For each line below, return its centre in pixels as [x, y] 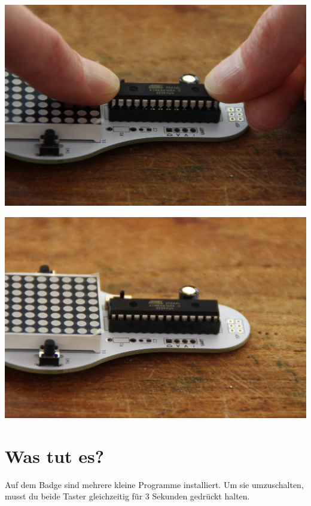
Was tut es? [55, 455]
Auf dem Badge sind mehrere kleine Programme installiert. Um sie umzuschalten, [154, 484]
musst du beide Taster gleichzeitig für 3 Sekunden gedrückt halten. [127, 496]
